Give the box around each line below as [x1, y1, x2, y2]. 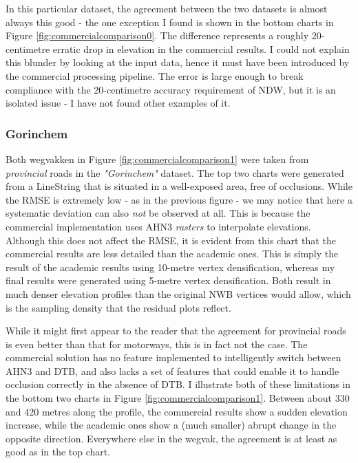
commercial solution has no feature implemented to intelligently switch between [6, 350, 341, 365]
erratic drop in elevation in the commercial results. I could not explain [52, 41, 350, 56]
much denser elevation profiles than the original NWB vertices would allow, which [6, 286, 351, 301]
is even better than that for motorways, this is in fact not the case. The [6, 336, 308, 351]
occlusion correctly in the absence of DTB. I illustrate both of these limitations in [6, 377, 350, 391]
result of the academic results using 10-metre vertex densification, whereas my [6, 259, 335, 274]
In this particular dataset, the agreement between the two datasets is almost [6, 1, 328, 15]
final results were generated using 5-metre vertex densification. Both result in [6, 273, 331, 288]
